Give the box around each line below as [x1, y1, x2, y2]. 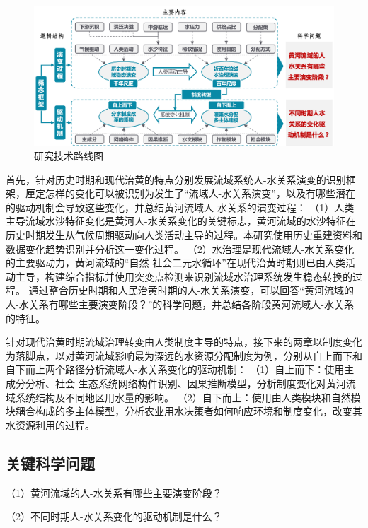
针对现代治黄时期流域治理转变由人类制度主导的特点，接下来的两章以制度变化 [6, 334, 362, 349]
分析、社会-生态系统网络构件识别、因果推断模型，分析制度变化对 [25, 376, 326, 391]
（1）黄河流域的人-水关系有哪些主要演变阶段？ [6, 485, 222, 500]
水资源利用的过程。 [6, 417, 95, 432]
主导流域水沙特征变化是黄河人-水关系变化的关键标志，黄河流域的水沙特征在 [6, 213, 356, 228]
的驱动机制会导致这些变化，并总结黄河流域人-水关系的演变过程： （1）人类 [6, 199, 355, 214]
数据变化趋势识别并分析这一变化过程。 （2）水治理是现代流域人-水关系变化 [6, 241, 355, 256]
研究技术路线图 [34, 148, 103, 163]
